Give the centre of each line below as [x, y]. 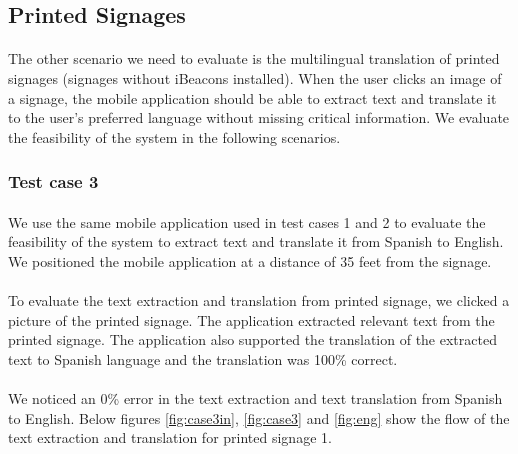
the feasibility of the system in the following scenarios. [174, 136]
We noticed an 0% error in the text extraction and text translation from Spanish [255, 398]
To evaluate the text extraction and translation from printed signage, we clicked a [259, 300]
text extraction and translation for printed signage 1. [170, 437]
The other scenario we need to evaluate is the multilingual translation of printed [254, 58]
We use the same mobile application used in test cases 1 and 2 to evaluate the [247, 221]
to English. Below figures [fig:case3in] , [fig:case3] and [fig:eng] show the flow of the [259, 417]
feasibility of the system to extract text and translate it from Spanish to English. [256, 241]
